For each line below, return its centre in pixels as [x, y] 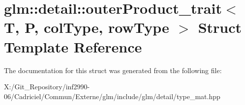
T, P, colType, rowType [87, 27]
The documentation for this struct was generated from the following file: [113, 70]
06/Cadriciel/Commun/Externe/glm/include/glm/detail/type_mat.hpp [112, 96]
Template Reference [73, 46]
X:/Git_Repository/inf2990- [47, 87]
